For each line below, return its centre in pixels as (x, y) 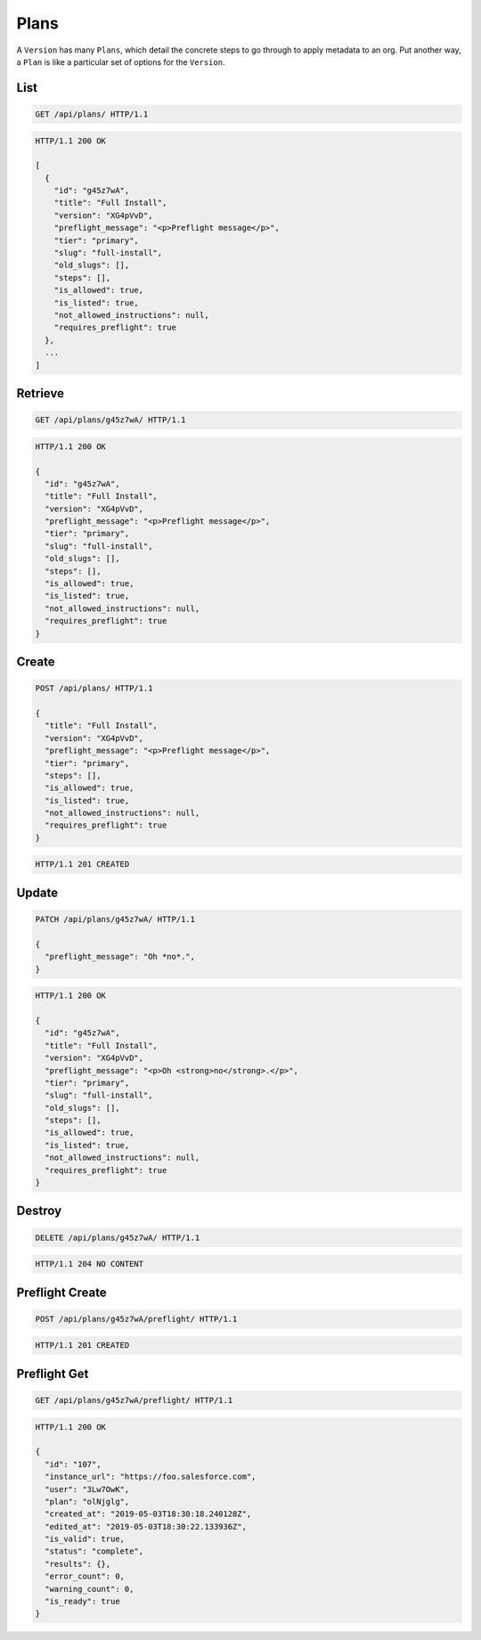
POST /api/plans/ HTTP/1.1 (94, 689)
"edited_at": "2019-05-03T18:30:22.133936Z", (146, 1526)
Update (37, 892)
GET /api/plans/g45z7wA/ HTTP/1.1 (110, 420)
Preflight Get (53, 1373)
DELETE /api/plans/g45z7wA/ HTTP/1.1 (118, 1237)
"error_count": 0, (85, 1576)
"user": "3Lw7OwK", (87, 1489)
